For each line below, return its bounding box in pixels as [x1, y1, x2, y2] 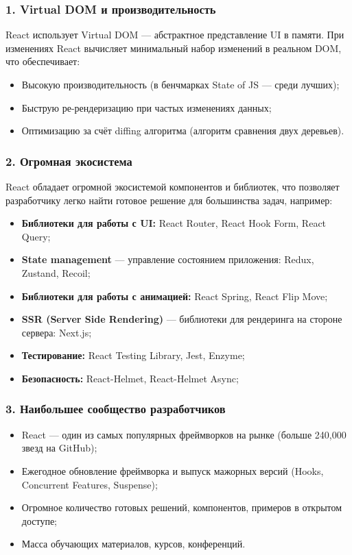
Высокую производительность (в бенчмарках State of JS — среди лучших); [21, 77, 340, 91]
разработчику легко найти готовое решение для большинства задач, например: [5, 193, 333, 207]
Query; [21, 229, 51, 243]
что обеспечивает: [5, 54, 80, 69]
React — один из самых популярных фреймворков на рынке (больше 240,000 [21, 427, 347, 441]
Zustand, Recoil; [21, 265, 91, 280]
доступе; [21, 513, 58, 528]
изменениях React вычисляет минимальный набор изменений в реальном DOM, [5, 40, 342, 55]
